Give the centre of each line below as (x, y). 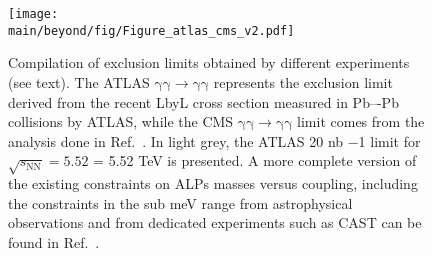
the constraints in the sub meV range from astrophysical (180, 202)
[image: (33, 14)
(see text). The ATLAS (79, 81)
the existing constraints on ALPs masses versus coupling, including (213, 183)
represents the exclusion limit (303, 81)
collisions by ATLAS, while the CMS (121, 121)
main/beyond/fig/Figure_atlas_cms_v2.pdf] (151, 30)
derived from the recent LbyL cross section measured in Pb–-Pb (203, 101)
